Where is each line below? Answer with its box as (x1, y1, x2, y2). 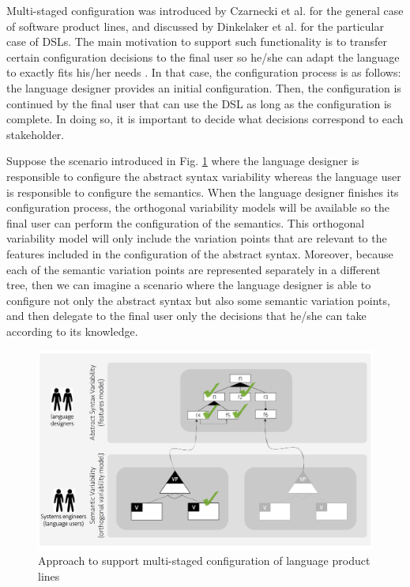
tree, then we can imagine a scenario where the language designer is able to (6, 277, 371, 293)
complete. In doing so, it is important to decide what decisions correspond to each (6, 111, 404, 127)
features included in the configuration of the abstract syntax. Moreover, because (6, 245, 393, 262)
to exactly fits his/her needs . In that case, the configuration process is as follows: (6, 64, 401, 81)
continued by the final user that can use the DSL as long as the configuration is (6, 95, 392, 111)
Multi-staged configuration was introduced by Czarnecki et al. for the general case (6, 2, 404, 18)
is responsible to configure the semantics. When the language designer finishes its (6, 183, 399, 200)
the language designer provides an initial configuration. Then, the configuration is (6, 79, 401, 96)
